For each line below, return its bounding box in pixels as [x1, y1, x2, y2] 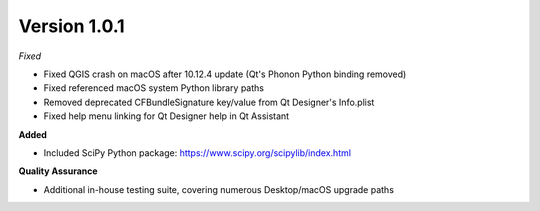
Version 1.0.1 [18, 15, 125, 37]
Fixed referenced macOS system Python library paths [43, 82, 265, 94]
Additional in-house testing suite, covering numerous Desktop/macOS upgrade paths [43, 183, 395, 195]
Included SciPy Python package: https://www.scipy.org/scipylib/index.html [43, 146, 352, 159]
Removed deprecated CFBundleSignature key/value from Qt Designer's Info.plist [43, 96, 375, 108]
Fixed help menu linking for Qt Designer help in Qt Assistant [43, 110, 290, 122]
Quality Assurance [18, 165, 99, 177]
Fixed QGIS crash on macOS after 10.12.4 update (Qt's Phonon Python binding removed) [43, 68, 407, 80]
